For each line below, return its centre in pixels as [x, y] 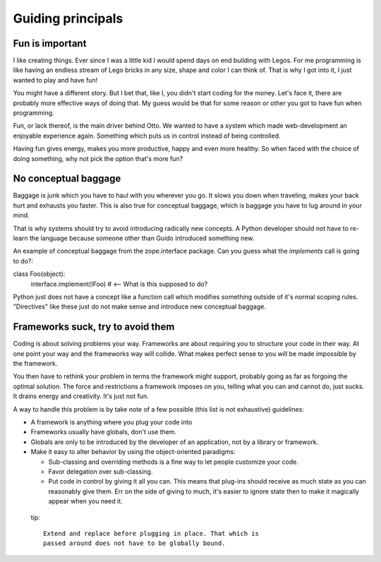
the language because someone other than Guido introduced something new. [142, 238]
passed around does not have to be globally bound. [134, 543]
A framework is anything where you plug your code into [111, 422]
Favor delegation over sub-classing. [101, 471]
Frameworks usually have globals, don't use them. [104, 432]
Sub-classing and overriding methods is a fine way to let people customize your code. [174, 462]
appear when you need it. [85, 501]
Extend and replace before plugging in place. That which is [151, 533]
